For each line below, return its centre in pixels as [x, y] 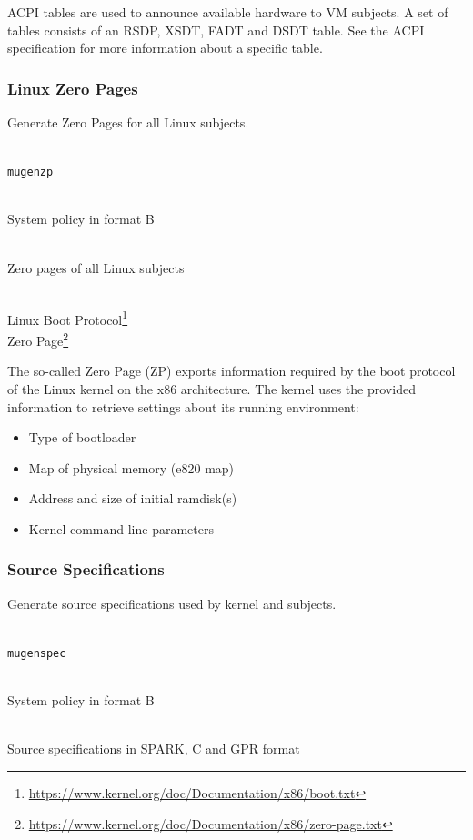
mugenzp [30, 172]
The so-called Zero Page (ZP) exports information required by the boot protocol [231, 371]
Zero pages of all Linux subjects [96, 267]
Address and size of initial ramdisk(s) [133, 498]
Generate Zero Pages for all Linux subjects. [128, 122]
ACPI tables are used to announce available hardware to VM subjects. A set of [228, 12]
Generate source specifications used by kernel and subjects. [172, 603]
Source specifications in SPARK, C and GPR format [154, 749]
